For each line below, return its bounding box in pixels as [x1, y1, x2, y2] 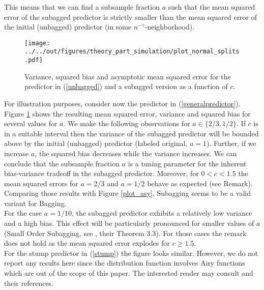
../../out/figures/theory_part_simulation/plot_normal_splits [24, 48, 240, 55]
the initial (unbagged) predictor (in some [4, 21, 132, 32]
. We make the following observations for [63, 118, 190, 129]
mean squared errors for [4, 178, 78, 188]
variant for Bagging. [4, 197, 67, 208]
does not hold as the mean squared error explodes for [4, 238, 170, 248]
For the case [4, 208, 42, 218]
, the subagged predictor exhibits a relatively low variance [71, 208, 252, 218]
